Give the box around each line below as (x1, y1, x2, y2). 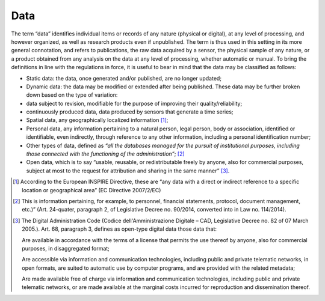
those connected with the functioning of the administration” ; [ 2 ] (26, 150, 185, 157)
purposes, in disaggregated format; (22, 245, 110, 252)
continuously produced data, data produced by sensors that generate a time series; (26, 108, 234, 115)
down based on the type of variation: (26, 91, 118, 99)
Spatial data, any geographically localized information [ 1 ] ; (26, 117, 169, 124)
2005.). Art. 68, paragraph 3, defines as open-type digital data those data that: (22, 225, 217, 233)
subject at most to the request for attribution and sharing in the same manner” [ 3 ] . (26, 167, 230, 174)
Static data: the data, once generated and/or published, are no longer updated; (26, 74, 222, 82)
